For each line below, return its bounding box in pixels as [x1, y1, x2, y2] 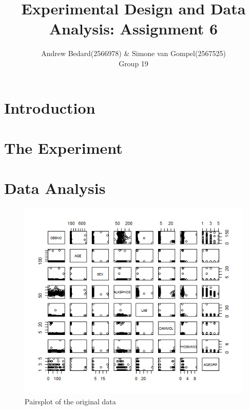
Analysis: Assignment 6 [49, 18, 218, 39]
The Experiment [4, 137, 123, 158]
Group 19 [119, 58, 148, 68]
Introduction [4, 97, 95, 118]
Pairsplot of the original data [25, 396, 116, 406]
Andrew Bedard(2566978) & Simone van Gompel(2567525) [41, 48, 226, 59]
